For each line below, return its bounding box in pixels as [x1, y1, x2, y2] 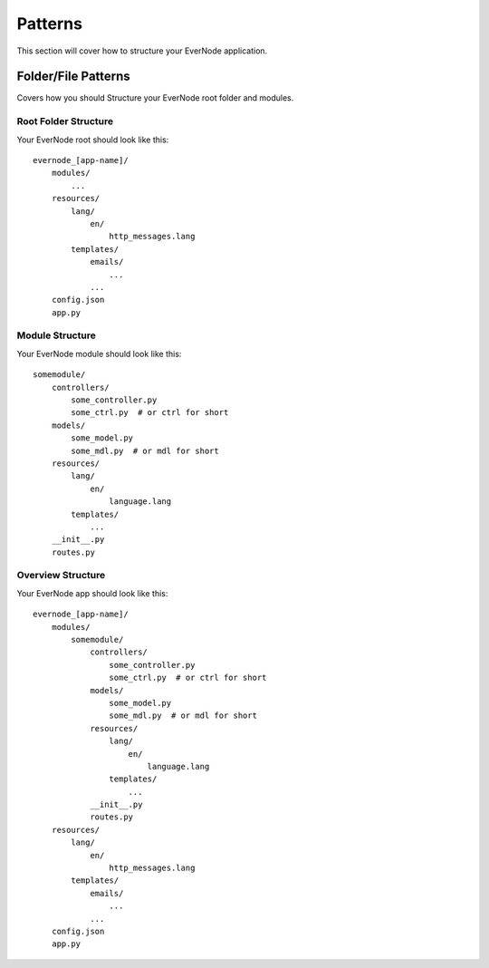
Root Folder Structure [16, 115, 114, 128]
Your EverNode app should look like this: [16, 587, 168, 598]
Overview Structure [16, 569, 106, 582]
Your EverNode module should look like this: [16, 348, 182, 359]
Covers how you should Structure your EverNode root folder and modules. [16, 92, 294, 103]
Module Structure [16, 329, 97, 342]
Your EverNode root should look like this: [16, 134, 169, 145]
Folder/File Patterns [16, 69, 130, 84]
